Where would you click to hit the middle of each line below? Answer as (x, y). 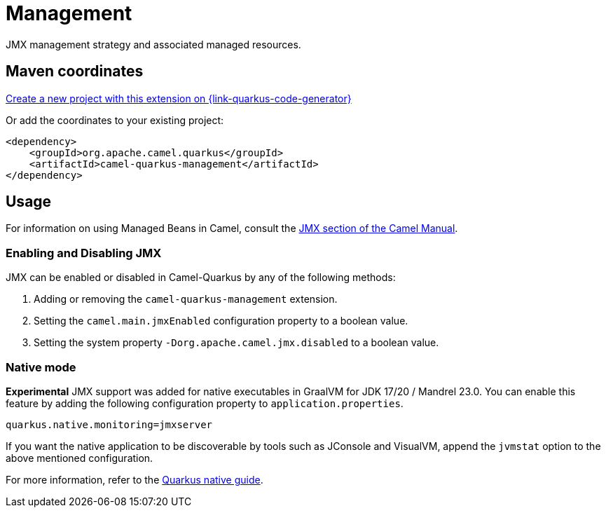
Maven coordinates (75, 71)
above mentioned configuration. (80, 458)
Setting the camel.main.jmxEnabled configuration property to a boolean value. (221, 321)
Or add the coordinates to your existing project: (115, 120)
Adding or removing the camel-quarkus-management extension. (186, 299)
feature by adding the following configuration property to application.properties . (205, 403)
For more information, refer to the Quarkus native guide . (135, 479)
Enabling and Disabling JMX (84, 253)
